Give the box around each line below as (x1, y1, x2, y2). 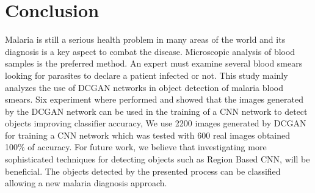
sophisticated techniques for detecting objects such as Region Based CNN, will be (5, 153, 310, 166)
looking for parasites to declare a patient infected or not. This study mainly (5, 68, 288, 81)
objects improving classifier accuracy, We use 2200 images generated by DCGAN (5, 117, 306, 129)
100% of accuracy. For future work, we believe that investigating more (5, 140, 267, 153)
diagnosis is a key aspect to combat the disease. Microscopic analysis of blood (5, 45, 295, 57)
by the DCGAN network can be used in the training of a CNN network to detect (5, 104, 308, 117)
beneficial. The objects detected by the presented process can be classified (5, 164, 281, 177)
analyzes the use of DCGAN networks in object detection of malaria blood (5, 81, 283, 93)
